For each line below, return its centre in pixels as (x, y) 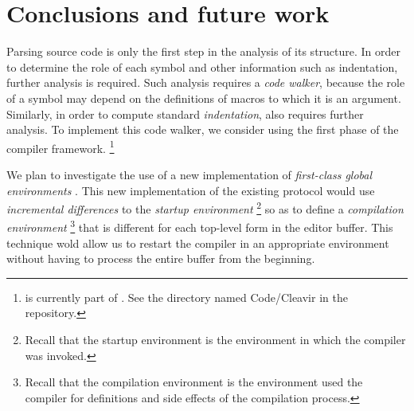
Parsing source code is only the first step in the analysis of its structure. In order (204, 51)
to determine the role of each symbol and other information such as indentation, (202, 67)
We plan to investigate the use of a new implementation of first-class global (189, 174)
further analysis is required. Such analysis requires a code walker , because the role (206, 82)
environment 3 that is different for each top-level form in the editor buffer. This (200, 226)
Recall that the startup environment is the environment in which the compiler (215, 339)
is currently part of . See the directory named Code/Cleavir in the (186, 297)
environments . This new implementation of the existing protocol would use (191, 190)
